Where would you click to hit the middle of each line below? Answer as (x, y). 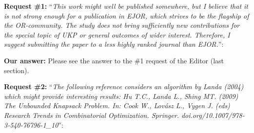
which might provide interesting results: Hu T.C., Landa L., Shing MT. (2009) (121, 96)
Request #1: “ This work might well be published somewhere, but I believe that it (126, 6)
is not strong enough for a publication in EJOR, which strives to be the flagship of (127, 15)
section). (17, 70)
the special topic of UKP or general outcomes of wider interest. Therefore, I (117, 34)
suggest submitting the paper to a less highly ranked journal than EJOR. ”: (114, 44)
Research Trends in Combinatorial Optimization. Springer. (91, 115)
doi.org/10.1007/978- (213, 115)
